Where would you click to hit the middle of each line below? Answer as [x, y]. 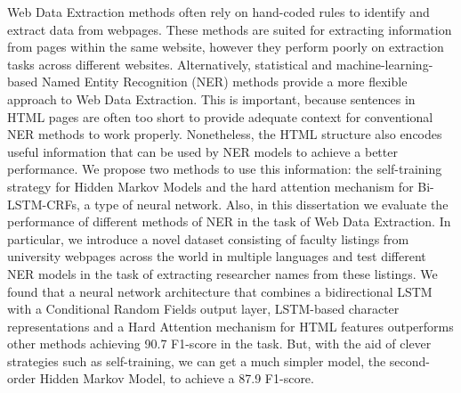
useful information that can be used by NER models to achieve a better [202, 151]
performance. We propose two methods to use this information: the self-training [225, 169]
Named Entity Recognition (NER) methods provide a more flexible [224, 82]
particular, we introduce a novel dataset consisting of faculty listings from [208, 238]
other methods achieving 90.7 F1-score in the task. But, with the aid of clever [219, 344]
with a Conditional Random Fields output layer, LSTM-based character [203, 309]
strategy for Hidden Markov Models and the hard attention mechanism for [210, 186]
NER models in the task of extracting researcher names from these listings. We [222, 273]
